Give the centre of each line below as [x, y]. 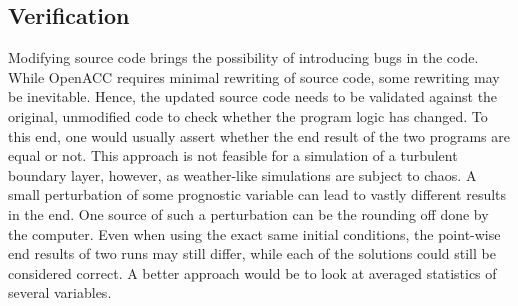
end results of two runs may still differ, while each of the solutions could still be [252, 253]
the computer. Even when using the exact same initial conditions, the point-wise [254, 233]
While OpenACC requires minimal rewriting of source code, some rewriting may [254, 76]
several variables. [60, 292]
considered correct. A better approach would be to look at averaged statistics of [252, 272]
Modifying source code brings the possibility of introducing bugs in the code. [243, 57]
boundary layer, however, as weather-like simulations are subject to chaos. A [242, 174]
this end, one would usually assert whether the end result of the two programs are [259, 135]
